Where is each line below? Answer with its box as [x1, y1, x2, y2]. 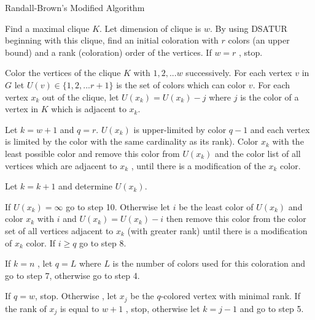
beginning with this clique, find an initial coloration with [5, 34, 219, 47]
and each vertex [250, 123, 310, 135]
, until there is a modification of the [131, 159, 266, 172]
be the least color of [179, 200, 254, 213]
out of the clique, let [42, 90, 119, 103]
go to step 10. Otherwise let [66, 200, 170, 213]
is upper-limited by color [133, 123, 227, 135]
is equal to [60, 302, 99, 314]
